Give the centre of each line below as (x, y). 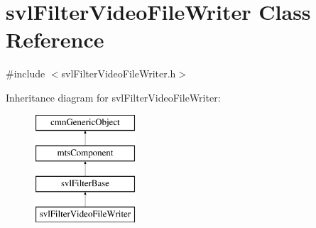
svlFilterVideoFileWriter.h (119, 74)
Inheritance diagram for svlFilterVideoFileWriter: (113, 97)
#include (26, 74)
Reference (55, 39)
